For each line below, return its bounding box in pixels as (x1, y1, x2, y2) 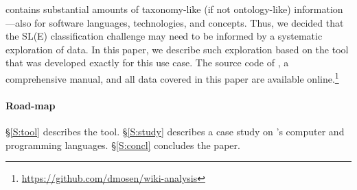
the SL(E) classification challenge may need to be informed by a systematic (5, 29, 323, 43)
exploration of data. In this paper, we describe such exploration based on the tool (5, 42, 349, 56)
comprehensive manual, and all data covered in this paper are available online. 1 (5, 69, 339, 85)
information (294, 2, 343, 16)
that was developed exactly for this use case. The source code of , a (5, 55, 289, 70)
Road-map (5, 98, 56, 112)
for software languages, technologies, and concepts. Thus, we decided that (34, 15, 344, 29)
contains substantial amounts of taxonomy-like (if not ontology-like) (5, 2, 291, 16)
